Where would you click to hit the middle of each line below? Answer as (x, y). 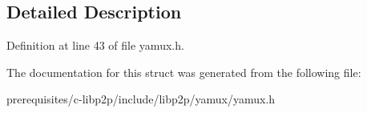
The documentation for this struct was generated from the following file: (184, 72)
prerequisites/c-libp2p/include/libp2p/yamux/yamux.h (141, 99)
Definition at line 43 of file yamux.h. (95, 45)
